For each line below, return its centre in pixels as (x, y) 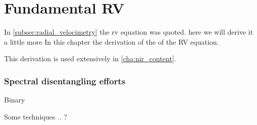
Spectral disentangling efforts (65, 81)
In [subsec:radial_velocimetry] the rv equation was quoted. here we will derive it (129, 32)
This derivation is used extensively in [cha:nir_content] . (90, 58)
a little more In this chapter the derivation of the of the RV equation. (112, 41)
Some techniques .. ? (36, 116)
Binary (15, 100)
